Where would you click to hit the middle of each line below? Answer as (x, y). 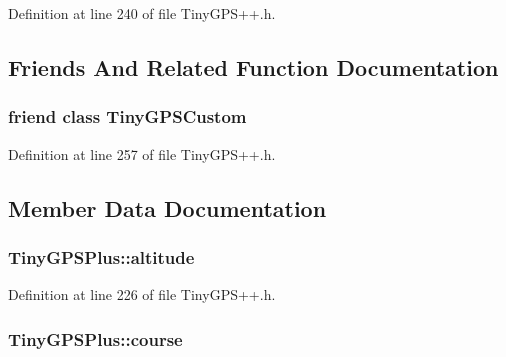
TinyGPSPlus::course (95, 338)
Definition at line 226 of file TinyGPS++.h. (142, 294)
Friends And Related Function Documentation (253, 66)
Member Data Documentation (167, 207)
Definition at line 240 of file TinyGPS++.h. (142, 13)
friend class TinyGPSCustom (127, 116)
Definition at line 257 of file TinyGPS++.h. (142, 153)
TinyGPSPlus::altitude (101, 256)
